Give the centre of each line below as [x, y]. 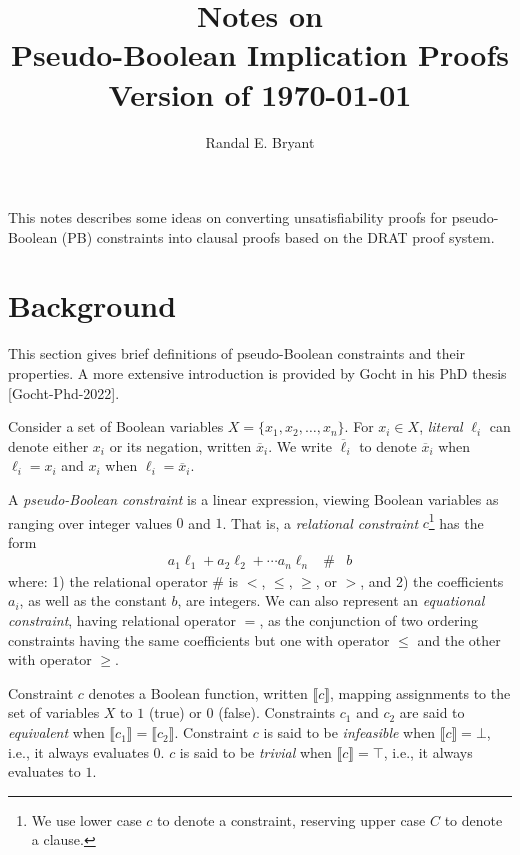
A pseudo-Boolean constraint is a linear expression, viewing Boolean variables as [253, 498]
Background [92, 305]
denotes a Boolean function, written [198, 692]
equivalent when [56, 732]
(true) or [175, 712]
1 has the [456, 521]
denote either [48, 445]
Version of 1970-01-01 [260, 93]
